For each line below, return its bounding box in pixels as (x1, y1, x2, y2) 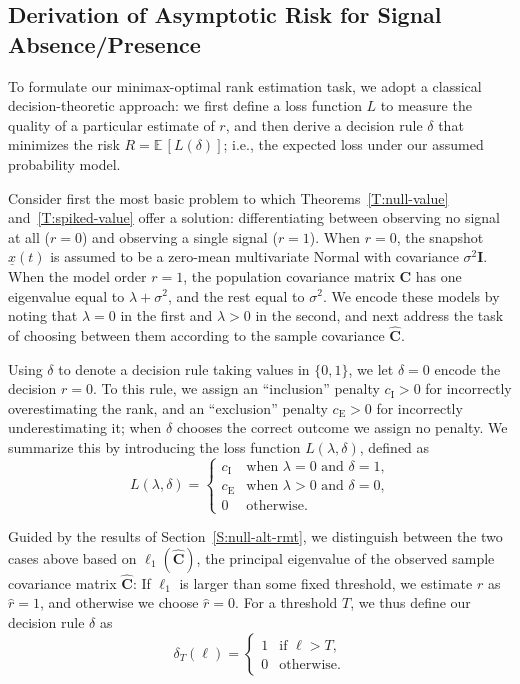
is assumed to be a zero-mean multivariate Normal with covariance (50, 246, 459, 267)
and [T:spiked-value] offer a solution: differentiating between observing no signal (8, 207, 501, 228)
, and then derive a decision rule (225, 114, 423, 135)
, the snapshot (396, 226, 484, 247)
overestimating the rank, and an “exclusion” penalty (8, 397, 328, 418)
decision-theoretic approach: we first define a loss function (8, 95, 362, 116)
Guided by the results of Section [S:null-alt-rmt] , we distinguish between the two (8, 526, 503, 546)
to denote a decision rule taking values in (58, 358, 310, 379)
